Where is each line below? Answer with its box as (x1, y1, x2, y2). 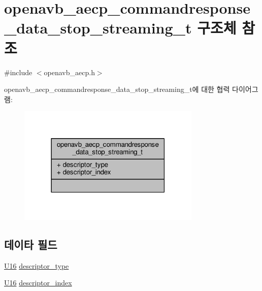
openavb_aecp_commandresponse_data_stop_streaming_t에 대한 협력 (4, 84, 230, 94)
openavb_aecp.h (44, 67, 95, 77)
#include (4, 67, 32, 77)
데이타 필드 (4, 236, 57, 252)
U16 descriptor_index (4, 277, 72, 288)
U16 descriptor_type (4, 260, 69, 271)
